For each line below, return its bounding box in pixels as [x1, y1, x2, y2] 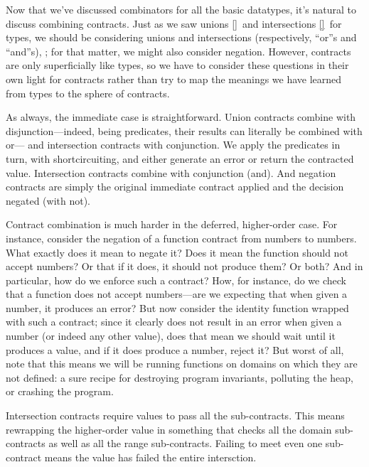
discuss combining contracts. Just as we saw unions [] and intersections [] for [6, 16, 342, 31]
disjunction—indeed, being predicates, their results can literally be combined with [6, 123, 363, 138]
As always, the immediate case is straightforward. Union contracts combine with [6, 109, 356, 124]
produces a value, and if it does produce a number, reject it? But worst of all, [6, 342, 344, 357]
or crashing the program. [6, 384, 114, 399]
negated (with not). [6, 193, 91, 208]
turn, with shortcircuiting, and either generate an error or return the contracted [6, 151, 354, 166]
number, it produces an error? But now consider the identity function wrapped [6, 300, 349, 315]
